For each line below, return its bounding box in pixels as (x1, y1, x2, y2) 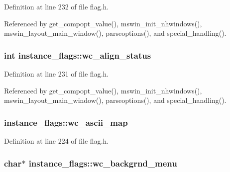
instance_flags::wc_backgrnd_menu (28, 157, 177, 169)
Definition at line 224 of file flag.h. (4, 136, 109, 146)
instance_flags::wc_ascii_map (4, 116, 128, 128)
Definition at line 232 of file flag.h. (4, 1, 109, 11)
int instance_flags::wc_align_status (4, 49, 151, 61)
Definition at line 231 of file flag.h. (4, 69, 109, 79)
